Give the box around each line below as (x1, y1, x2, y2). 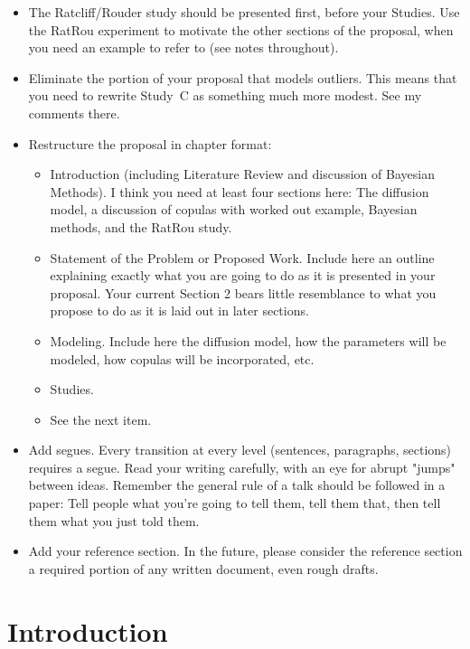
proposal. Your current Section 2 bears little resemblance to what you (50, 283, 437, 302)
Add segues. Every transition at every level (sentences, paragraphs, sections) (28, 440, 452, 459)
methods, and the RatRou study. (50, 217, 232, 236)
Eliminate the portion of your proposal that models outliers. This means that (28, 68, 457, 87)
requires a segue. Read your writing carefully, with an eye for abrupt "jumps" (28, 457, 456, 476)
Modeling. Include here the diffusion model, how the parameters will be (50, 331, 446, 350)
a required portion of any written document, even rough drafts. (28, 559, 379, 578)
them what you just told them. (28, 511, 200, 530)
